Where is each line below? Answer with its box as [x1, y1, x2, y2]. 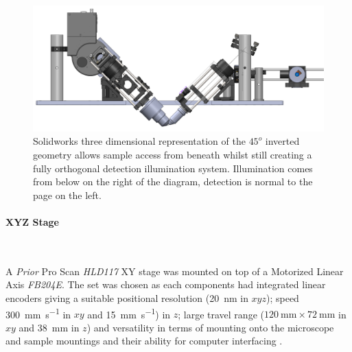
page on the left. [33, 187, 102, 202]
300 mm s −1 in [5, 305, 71, 321]
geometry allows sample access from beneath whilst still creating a [33, 148, 312, 162]
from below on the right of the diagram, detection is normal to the [33, 174, 313, 189]
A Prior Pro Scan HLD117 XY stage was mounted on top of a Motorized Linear [5, 263, 344, 278]
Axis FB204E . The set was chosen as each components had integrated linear [5, 277, 326, 292]
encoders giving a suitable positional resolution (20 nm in [5, 290, 248, 305]
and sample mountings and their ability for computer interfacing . [5, 333, 283, 348]
